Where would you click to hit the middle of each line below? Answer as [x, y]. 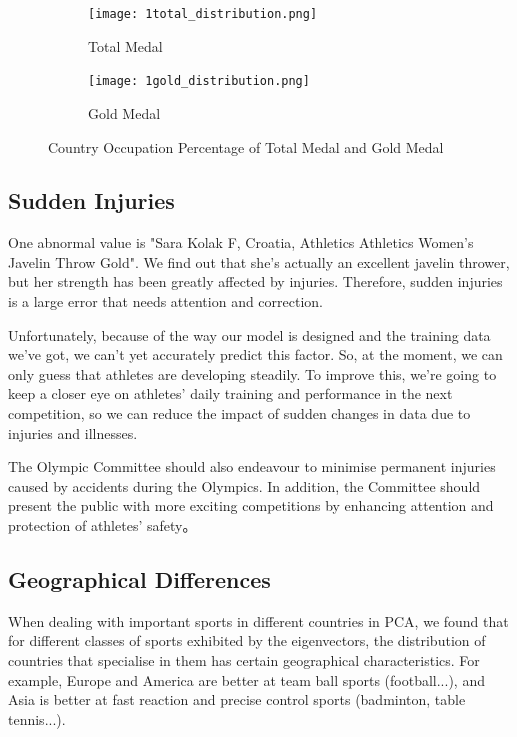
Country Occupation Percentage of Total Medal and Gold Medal [246, 146]
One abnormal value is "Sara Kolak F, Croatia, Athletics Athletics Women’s [241, 242]
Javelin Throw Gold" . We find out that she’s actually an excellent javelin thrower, [259, 261]
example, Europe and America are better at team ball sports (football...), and [246, 679]
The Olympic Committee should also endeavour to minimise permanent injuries [252, 466]
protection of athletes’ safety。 [102, 525]
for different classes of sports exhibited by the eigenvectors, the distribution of [247, 640]
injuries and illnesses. [73, 432]
